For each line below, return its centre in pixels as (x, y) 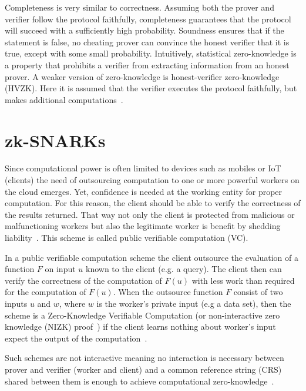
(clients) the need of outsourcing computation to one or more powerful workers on (152, 180)
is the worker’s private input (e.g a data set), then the (194, 303)
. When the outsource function (168, 292)
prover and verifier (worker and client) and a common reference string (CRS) (143, 369)
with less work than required (243, 280)
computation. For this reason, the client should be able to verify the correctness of (153, 203)
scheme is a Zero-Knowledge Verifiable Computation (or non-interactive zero (142, 315)
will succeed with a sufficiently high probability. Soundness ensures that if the (144, 30)
